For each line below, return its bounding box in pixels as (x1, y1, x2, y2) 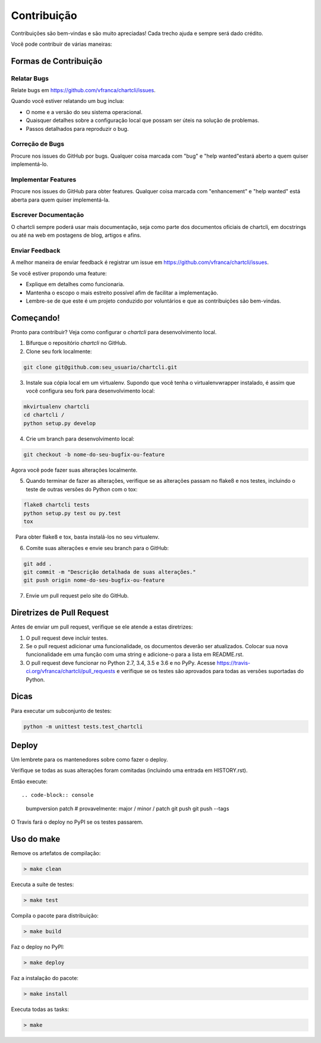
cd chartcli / (23, 411, 65, 419)
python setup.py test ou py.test (23, 510, 121, 517)
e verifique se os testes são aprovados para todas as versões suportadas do (116, 668, 304, 675)
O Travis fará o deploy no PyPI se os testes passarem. (11, 818, 144, 825)
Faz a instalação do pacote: (11, 974, 78, 981)
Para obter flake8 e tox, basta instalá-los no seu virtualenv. (15, 533, 160, 541)
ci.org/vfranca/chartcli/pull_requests (26, 668, 116, 675)
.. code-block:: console (21, 791, 94, 799)
